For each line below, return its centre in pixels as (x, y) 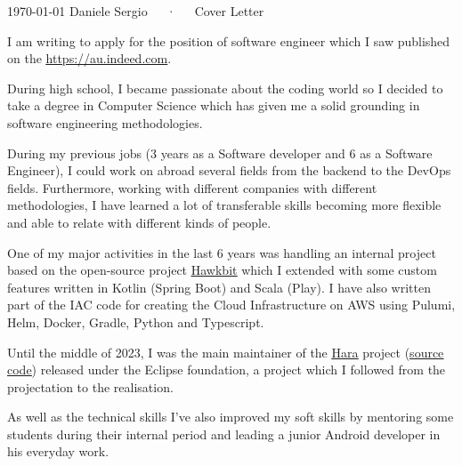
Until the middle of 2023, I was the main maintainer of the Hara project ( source (226, 352)
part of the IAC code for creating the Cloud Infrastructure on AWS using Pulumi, (231, 305)
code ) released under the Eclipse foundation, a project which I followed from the (227, 370)
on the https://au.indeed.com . (89, 58)
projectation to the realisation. (90, 386)
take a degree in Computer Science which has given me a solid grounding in (214, 105)
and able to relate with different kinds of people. (139, 222)
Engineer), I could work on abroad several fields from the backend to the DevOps (229, 170)
